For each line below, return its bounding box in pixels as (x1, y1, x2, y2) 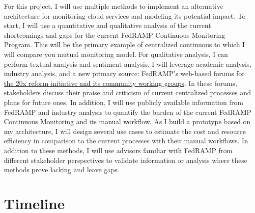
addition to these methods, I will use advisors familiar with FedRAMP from (4, 145, 233, 155)
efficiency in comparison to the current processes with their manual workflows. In (4, 135, 248, 146)
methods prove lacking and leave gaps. (4, 164, 119, 175)
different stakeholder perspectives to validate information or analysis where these (4, 155, 247, 165)
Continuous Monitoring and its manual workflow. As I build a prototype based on (4, 116, 251, 127)
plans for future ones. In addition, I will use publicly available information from (4, 97, 243, 107)
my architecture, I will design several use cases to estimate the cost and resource (4, 126, 246, 136)
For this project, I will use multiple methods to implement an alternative (4, 1, 224, 11)
